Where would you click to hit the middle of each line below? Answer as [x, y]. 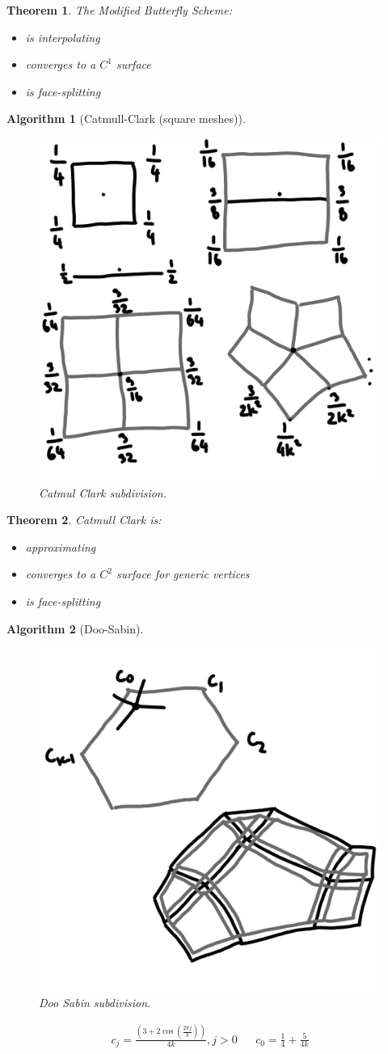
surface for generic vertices [183, 574]
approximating [61, 546]
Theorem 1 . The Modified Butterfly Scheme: [119, 10]
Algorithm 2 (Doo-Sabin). [75, 628]
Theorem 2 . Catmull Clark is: [84, 520]
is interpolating [63, 37]
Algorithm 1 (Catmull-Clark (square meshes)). [126, 119]
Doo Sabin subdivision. [95, 1002]
